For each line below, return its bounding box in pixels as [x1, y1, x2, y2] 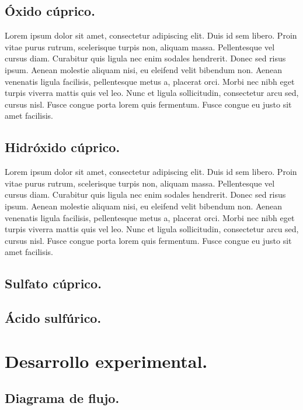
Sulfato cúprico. [5, 274, 102, 292]
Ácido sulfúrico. [5, 309, 102, 327]
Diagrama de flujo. [5, 389, 120, 407]
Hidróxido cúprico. [5, 138, 120, 156]
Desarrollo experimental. [5, 349, 208, 373]
